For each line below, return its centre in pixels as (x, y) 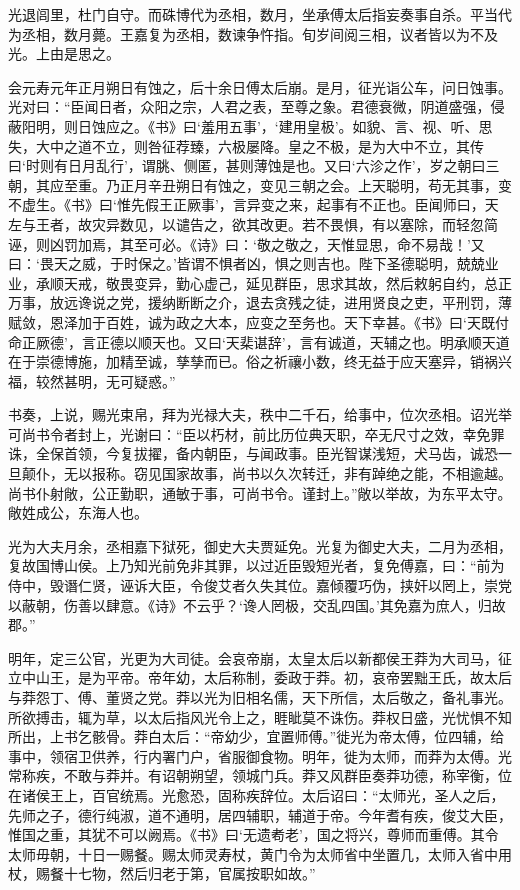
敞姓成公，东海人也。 (78, 512)
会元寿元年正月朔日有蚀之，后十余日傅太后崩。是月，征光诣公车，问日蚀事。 (260, 86)
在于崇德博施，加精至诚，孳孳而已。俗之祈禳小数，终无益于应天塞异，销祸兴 (260, 361)
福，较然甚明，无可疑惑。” (92, 380)
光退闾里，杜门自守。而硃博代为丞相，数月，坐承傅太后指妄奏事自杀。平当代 (260, 14)
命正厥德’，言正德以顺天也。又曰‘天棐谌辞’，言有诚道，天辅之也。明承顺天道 (259, 341)
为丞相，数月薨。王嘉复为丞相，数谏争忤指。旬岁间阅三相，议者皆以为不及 (253, 33)
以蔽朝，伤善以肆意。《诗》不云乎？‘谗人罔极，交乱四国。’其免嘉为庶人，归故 (257, 604)
